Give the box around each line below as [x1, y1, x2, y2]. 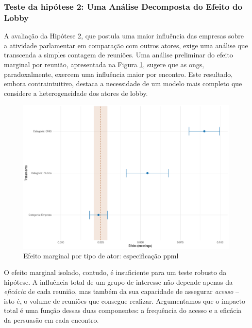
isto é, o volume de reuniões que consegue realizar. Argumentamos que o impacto [4, 295, 246, 306]
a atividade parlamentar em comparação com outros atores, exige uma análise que [4, 40, 248, 50]
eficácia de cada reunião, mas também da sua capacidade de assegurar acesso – [4, 286, 239, 296]
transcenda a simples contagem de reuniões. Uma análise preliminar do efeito [4, 50, 233, 60]
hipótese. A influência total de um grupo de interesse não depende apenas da [4, 276, 233, 287]
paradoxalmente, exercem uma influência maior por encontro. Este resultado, [4, 69, 233, 79]
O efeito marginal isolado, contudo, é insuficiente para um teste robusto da [4, 267, 227, 277]
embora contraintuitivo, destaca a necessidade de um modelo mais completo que [4, 78, 242, 89]
